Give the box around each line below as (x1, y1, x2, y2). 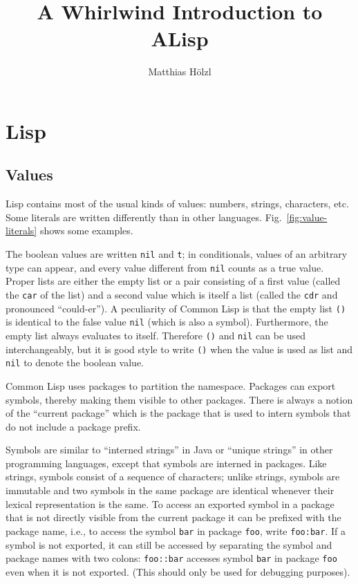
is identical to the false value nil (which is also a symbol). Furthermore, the (6, 314, 328, 329)
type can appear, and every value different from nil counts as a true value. (6, 260, 324, 274)
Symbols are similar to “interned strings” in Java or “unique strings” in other (6, 442, 333, 457)
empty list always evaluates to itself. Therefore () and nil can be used (6, 328, 306, 342)
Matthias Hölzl (148, 64, 211, 79)
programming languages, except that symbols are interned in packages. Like (6, 455, 327, 470)
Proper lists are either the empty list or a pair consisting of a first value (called (6, 274, 341, 288)
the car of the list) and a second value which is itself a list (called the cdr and (6, 287, 338, 301)
